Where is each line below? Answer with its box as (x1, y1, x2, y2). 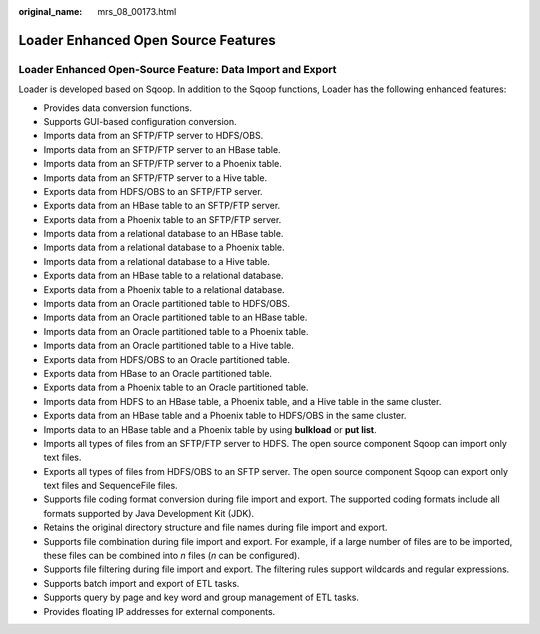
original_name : (18, 6, 83, 17)
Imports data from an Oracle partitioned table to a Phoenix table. (43, 325, 309, 337)
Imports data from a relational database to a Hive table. (43, 255, 270, 267)
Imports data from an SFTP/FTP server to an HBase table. (43, 143, 281, 155)
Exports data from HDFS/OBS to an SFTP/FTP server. (43, 185, 264, 197)
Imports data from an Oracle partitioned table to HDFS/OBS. (43, 298, 290, 310)
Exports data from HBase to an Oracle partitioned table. (43, 367, 273, 379)
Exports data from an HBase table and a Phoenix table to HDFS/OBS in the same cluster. (43, 410, 407, 422)
